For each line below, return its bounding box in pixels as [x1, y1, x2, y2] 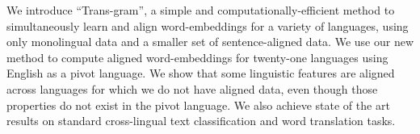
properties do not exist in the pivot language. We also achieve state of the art [6, 96, 390, 113]
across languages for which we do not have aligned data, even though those [6, 80, 378, 97]
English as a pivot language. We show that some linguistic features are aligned [6, 65, 395, 82]
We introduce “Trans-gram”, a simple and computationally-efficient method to [6, 2, 395, 18]
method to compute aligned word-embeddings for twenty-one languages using [6, 48, 388, 65]
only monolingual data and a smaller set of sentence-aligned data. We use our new [6, 33, 414, 50]
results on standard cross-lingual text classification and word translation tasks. [6, 112, 396, 129]
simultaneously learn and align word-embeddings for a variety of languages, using [6, 17, 409, 34]
